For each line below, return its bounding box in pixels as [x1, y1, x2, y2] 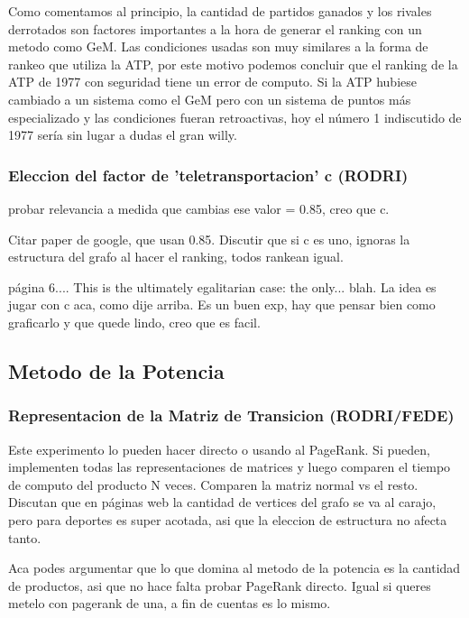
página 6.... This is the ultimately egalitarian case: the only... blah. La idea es [8, 277, 437, 296]
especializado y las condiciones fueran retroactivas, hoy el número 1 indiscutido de [8, 107, 462, 126]
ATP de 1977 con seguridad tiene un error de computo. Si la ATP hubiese [8, 72, 417, 91]
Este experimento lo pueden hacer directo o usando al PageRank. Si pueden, [8, 439, 430, 458]
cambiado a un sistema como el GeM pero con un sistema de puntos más [8, 89, 411, 108]
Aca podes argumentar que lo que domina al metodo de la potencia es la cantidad [8, 558, 461, 577]
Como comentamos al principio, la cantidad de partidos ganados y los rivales [8, 2, 432, 20]
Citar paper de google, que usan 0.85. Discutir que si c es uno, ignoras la [8, 229, 410, 248]
